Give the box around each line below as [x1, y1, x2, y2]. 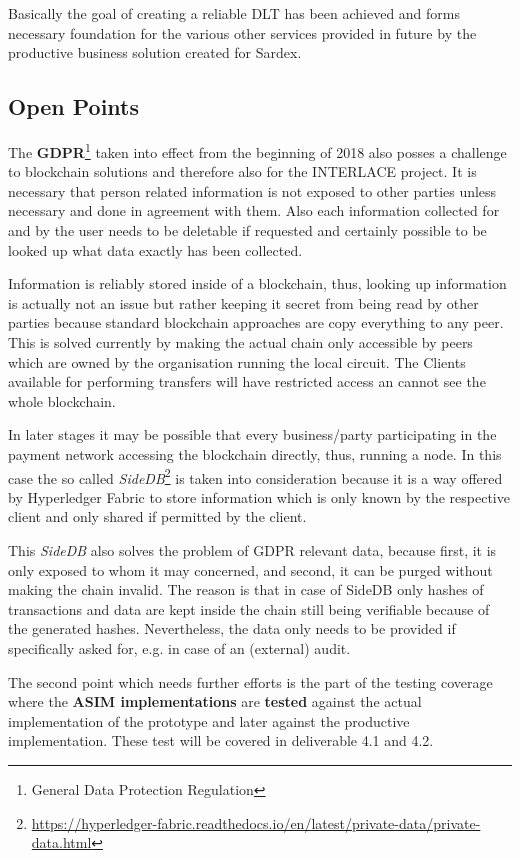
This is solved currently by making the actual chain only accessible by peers [8, 331, 473, 352]
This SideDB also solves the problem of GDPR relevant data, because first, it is [8, 539, 497, 560]
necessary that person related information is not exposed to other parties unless [8, 180, 497, 201]
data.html [31, 832, 92, 853]
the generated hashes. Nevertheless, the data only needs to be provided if [8, 618, 456, 639]
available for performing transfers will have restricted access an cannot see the [8, 371, 486, 392]
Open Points [8, 91, 140, 122]
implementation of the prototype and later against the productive [8, 710, 410, 731]
